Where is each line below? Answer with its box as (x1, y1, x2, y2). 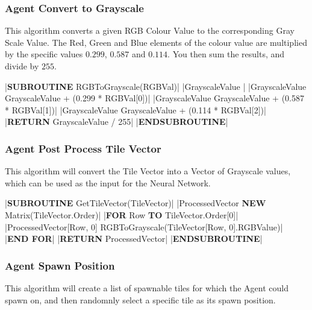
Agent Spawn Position (5, 258, 115, 273)
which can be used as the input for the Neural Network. (5, 176, 211, 189)
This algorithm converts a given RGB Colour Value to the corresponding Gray (5, 24, 295, 37)
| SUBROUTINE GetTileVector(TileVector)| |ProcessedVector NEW (5, 197, 266, 209)
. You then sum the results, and (167, 48, 285, 60)
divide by (5, 60, 39, 72)
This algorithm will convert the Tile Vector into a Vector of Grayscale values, (5, 165, 291, 177)
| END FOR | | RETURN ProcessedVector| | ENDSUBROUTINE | (5, 232, 263, 245)
